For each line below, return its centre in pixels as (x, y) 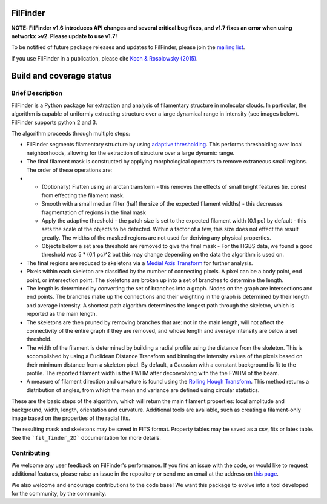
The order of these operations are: (69, 170)
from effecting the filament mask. (83, 195)
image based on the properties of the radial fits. (71, 418)
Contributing (30, 453)
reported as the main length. (61, 314)
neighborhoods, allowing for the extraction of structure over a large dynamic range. (130, 153)
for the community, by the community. (59, 493)
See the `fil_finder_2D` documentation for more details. (86, 437)
